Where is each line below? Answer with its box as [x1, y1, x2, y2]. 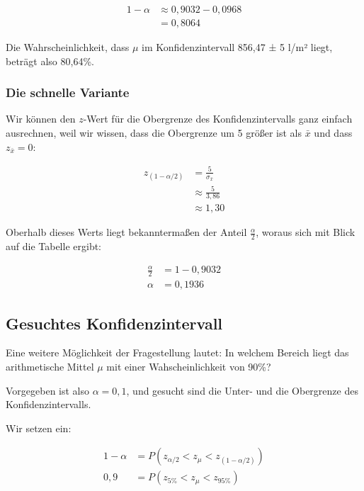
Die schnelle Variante [6, 84, 130, 101]
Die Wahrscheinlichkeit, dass [6, 40, 130, 55]
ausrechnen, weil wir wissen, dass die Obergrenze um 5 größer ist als [6, 125, 302, 140]
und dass [314, 125, 353, 140]
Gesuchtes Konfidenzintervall [6, 312, 223, 334]
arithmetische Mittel [6, 359, 94, 374]
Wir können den [6, 111, 76, 126]
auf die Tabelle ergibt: [6, 239, 102, 254]
